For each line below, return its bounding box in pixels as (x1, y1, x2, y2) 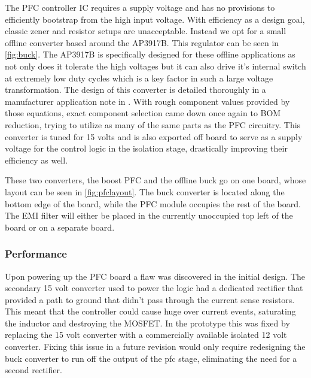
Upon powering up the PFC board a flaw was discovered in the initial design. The (5, 270, 306, 282)
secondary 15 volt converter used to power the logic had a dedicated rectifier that (5, 282, 303, 294)
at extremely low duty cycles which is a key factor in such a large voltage (5, 71, 273, 84)
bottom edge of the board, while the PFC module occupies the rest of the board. (5, 197, 301, 210)
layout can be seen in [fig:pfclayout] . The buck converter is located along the (5, 185, 285, 198)
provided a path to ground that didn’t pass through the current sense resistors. (5, 293, 295, 306)
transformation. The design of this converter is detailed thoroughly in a (5, 83, 266, 96)
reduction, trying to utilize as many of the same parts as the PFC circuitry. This (5, 118, 301, 131)
